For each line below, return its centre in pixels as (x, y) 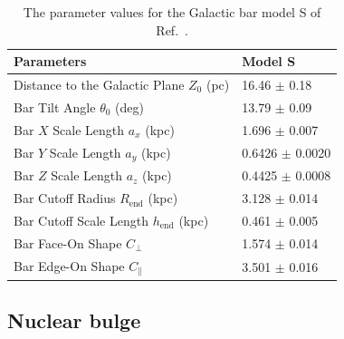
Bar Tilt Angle (55, 107)
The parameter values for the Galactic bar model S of (172, 12)
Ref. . (172, 29)
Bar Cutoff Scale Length (81, 220)
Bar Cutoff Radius (65, 198)
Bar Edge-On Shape (69, 265)
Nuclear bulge (74, 320)
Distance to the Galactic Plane (99, 85)
